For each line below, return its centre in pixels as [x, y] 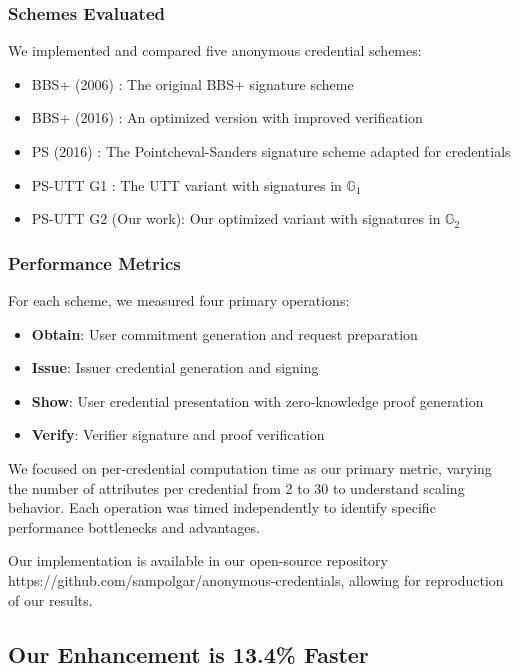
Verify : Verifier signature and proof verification [178, 434]
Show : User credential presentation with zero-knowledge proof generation [257, 400]
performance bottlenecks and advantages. [134, 526]
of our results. [50, 599]
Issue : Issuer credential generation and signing [175, 367]
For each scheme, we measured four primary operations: [179, 300]
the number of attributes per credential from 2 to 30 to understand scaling [236, 487]
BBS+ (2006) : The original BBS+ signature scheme [192, 83]
